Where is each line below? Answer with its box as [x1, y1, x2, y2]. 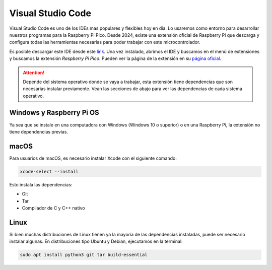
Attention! [23, 70, 45, 76]
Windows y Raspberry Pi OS [9, 108, 99, 117]
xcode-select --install [20, 169, 79, 174]
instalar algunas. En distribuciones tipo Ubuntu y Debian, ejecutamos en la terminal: [9, 238, 183, 244]
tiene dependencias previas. [9, 128, 68, 134]
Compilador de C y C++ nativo [22, 205, 85, 211]
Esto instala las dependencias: [9, 181, 73, 187]
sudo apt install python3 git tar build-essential [20, 252, 148, 258]
